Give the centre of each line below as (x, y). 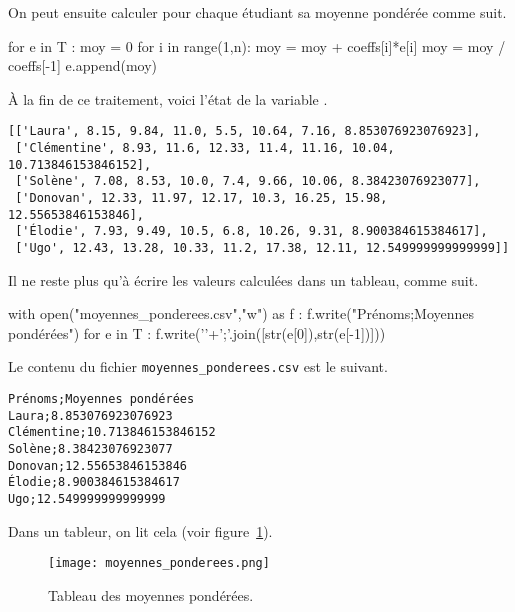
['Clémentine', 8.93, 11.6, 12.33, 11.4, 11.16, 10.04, (205, 148)
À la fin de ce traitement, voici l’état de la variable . (168, 98)
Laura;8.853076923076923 (90, 415)
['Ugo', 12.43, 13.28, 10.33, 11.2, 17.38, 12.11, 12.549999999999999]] (262, 247)
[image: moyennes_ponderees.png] (159, 563)
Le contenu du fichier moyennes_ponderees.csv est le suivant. (198, 366)
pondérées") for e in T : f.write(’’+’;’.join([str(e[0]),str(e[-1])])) (197, 332)
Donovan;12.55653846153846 (97, 465)
